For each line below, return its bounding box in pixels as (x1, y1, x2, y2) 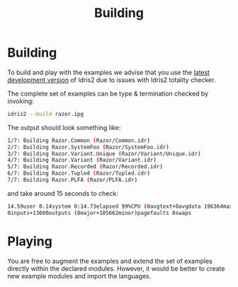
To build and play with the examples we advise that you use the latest (7, 68, 210, 76)
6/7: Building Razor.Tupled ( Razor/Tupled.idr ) (7, 170, 151, 177)
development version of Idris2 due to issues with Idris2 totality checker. (7, 76, 216, 84)
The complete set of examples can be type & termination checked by (7, 89, 209, 98)
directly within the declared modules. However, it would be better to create (7, 264, 225, 273)
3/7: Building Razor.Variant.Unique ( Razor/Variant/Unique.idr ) (7, 150, 201, 157)
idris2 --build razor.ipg (7, 110, 84, 117)
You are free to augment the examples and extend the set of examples (7, 257, 212, 265)
